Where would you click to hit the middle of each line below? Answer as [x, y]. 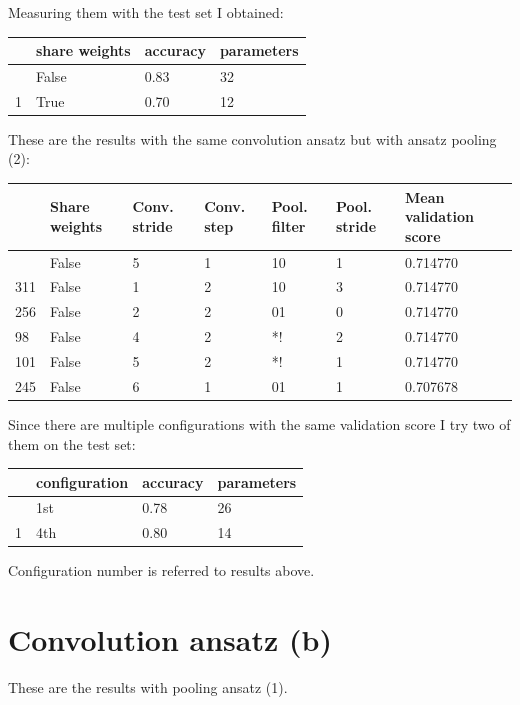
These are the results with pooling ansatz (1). [148, 687]
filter [288, 225]
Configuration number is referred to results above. [161, 570]
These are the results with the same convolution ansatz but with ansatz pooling [252, 138]
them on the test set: [72, 443]
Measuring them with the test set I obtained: [146, 12]
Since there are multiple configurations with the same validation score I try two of [259, 423]
